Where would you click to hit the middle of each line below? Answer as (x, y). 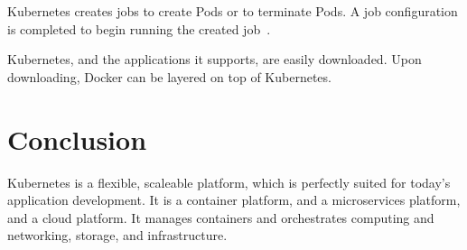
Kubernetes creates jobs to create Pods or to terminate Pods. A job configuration (233, 11)
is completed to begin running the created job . (139, 28)
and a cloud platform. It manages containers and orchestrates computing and (221, 217)
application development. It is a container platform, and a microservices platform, (234, 200)
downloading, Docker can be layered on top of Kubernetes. (169, 76)
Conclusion (77, 139)
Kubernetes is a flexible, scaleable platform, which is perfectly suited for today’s (229, 182)
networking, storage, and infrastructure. (117, 235)
